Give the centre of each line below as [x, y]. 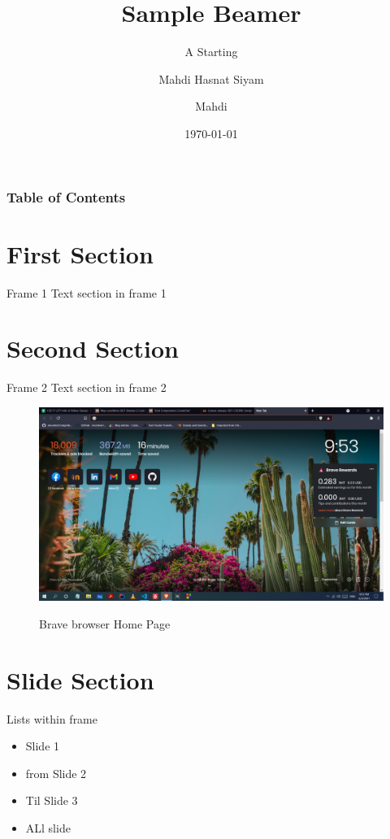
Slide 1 [43, 746]
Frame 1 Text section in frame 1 [87, 292]
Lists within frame [52, 718]
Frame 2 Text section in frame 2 [87, 387]
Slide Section [80, 679]
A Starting [211, 52]
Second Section [93, 348]
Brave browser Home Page [105, 623]
